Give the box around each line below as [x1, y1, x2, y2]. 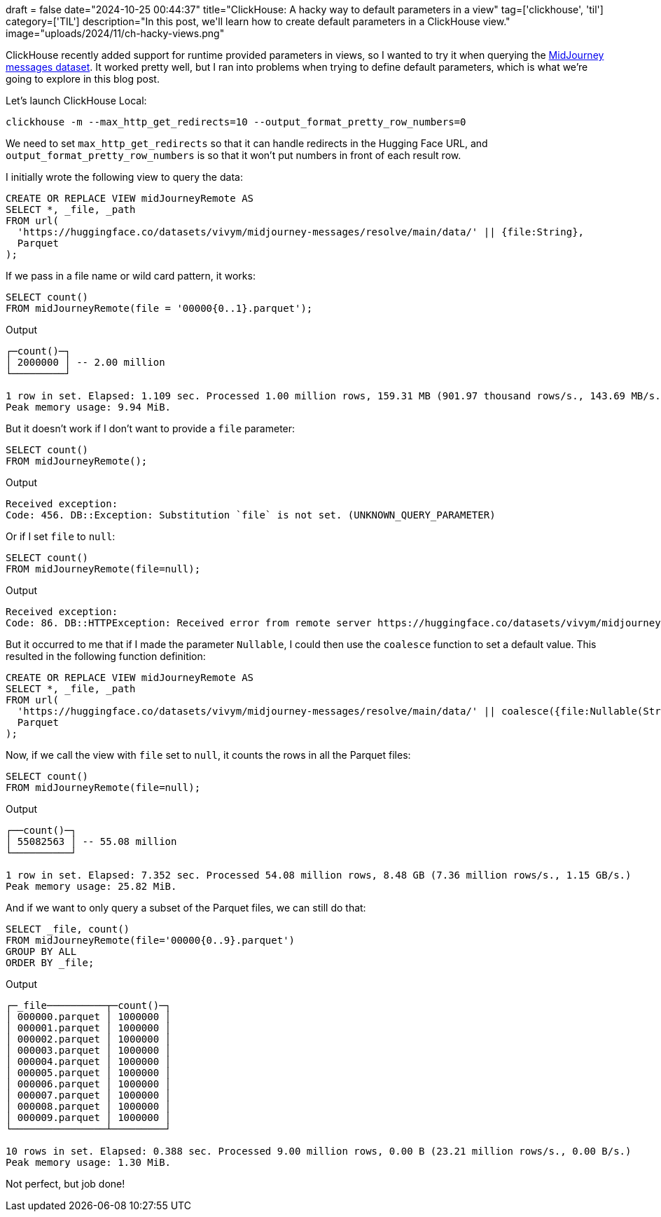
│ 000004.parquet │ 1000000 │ [6, 1056, 172, 1067]
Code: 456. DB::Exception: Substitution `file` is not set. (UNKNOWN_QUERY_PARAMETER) [6, 509, 496, 521]
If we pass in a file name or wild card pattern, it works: [6, 270, 256, 282]
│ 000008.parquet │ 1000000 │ [6, 1101, 172, 1112]
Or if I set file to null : [6, 530, 116, 542]
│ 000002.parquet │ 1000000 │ [6, 1033, 172, 1045]
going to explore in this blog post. [6, 73, 160, 85]
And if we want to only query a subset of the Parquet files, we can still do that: [6, 902, 366, 914]
